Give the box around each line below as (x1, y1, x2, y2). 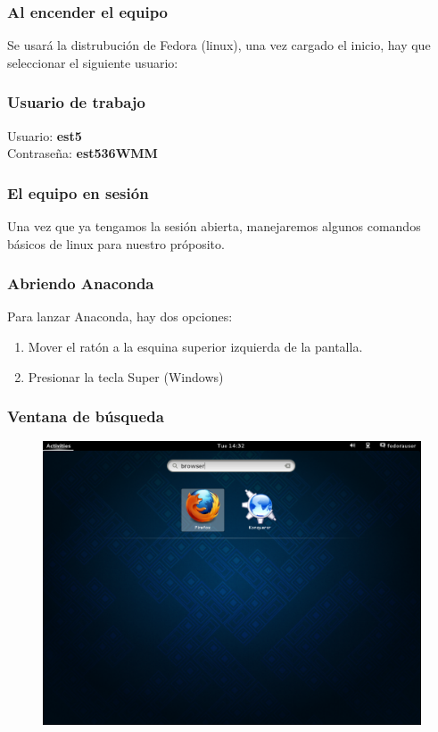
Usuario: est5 (7, 126, 82, 145)
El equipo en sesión (7, 181, 149, 204)
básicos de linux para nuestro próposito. (7, 234, 225, 253)
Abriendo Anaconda (7, 272, 154, 295)
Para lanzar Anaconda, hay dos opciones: (7, 307, 233, 326)
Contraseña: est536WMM (7, 144, 158, 162)
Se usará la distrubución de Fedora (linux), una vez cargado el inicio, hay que (7, 36, 431, 54)
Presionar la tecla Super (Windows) (28, 367, 224, 386)
